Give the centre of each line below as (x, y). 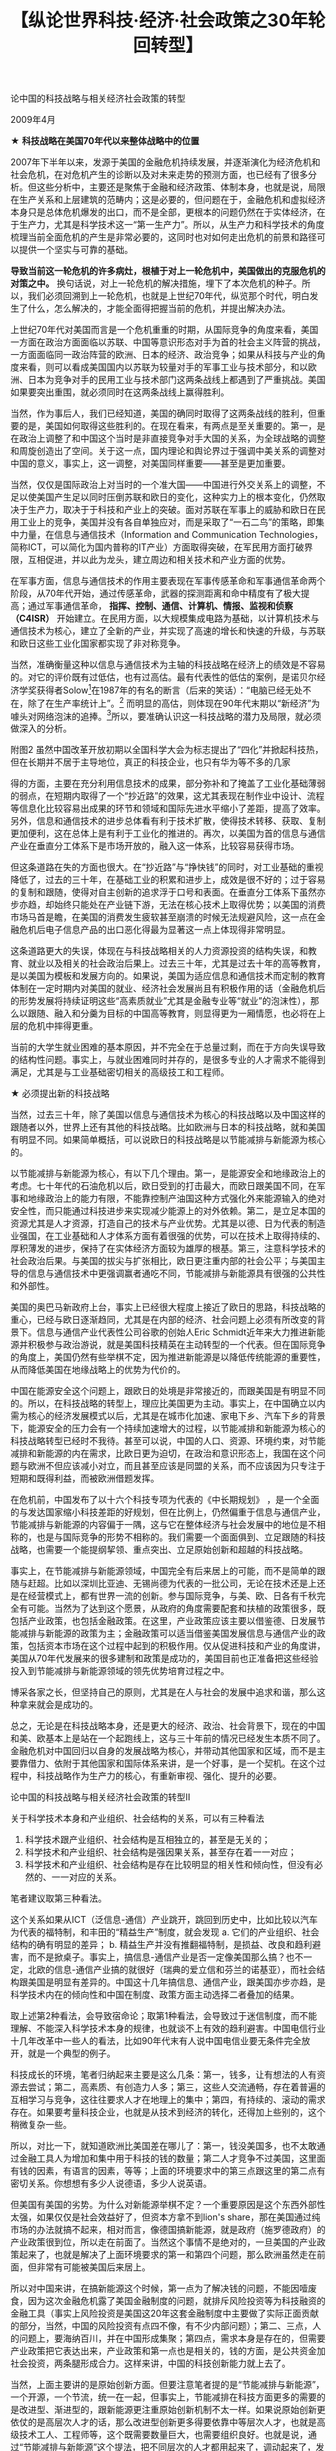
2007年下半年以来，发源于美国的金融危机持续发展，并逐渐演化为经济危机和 (165, 162)
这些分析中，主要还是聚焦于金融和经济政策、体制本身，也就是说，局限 (181, 187)
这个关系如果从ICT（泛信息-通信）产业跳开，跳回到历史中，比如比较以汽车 (164, 1920)
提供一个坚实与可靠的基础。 (75, 250)
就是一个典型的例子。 (71, 2053)
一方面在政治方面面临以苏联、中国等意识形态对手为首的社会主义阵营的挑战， (168, 342)
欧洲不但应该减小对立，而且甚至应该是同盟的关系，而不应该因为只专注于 (176, 1466)
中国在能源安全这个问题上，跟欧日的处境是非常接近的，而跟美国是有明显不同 (168, 1391)
